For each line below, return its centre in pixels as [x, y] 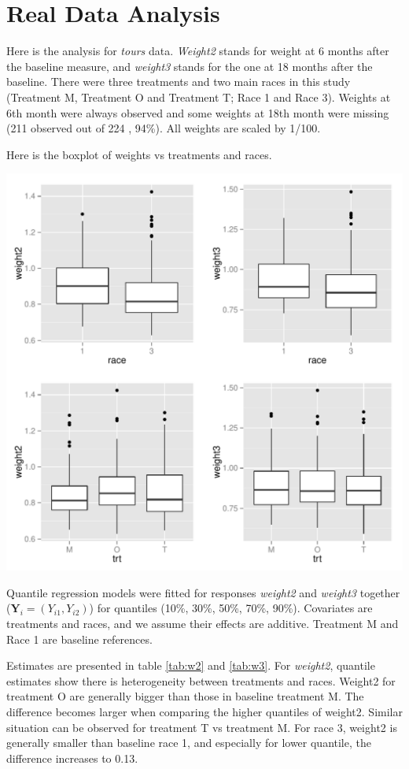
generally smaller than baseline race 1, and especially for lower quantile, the [189, 743]
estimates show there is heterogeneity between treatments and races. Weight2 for [201, 680]
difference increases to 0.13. [72, 758]
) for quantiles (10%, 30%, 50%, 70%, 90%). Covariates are [231, 608]
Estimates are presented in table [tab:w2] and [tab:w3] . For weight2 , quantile [191, 665]
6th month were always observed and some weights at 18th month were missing [198, 112]
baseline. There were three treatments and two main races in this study [179, 82]
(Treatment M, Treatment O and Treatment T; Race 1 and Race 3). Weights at [199, 97]
